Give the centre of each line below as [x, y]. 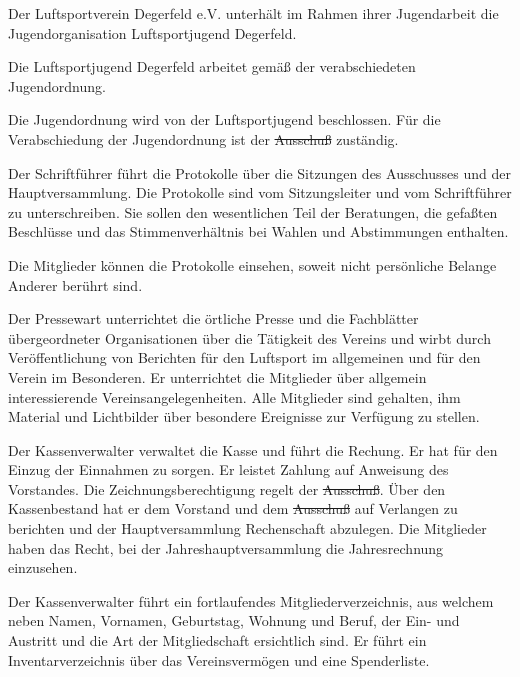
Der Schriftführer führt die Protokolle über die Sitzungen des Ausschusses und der [259, 172]
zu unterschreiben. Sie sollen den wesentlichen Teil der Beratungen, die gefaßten [253, 211]
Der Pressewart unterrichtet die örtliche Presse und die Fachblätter [213, 318]
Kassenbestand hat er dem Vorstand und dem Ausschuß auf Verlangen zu [233, 508]
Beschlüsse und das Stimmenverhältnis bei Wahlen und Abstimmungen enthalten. [258, 231]
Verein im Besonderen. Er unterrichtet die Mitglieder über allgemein [217, 376]
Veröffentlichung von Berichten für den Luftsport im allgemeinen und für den [244, 357]
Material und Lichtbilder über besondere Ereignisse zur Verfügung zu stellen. [244, 416]
